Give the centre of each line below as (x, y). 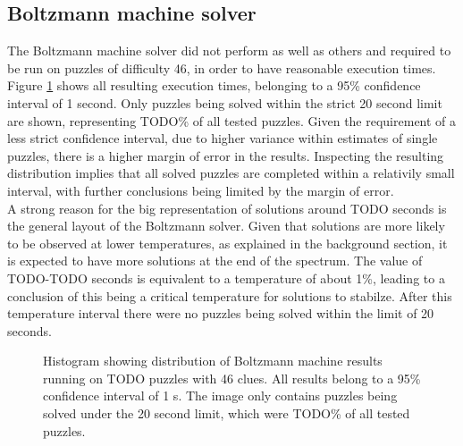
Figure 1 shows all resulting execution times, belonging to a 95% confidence (214, 85)
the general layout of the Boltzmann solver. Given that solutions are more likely (226, 226)
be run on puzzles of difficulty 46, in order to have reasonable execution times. (222, 67)
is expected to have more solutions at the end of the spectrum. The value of (215, 261)
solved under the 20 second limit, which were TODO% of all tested (227, 413)
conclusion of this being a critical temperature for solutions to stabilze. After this (230, 295)
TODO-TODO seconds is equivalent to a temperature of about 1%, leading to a (226, 278)
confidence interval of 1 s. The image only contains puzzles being (220, 396)
